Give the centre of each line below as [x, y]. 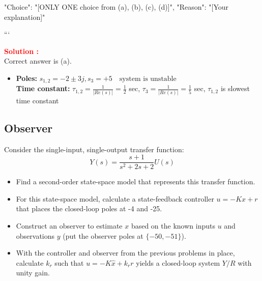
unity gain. [33, 273]
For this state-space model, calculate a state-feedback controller [115, 198]
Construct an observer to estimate [69, 225]
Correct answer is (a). [38, 61]
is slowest [235, 88]
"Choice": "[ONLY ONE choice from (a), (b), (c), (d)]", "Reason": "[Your [117, 7]
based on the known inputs [173, 225]
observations [35, 235]
